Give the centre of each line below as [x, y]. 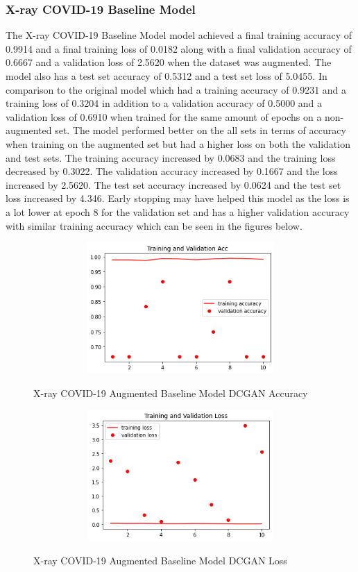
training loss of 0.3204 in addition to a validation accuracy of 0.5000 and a [164, 103]
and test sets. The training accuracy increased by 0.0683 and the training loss [171, 157]
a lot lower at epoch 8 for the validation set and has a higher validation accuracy [178, 211]
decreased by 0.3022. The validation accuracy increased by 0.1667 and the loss [172, 171]
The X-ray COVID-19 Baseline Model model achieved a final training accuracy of [179, 35]
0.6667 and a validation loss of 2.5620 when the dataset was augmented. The [169, 62]
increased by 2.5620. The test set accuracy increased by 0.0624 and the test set [173, 184]
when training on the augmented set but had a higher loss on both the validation [178, 143]
